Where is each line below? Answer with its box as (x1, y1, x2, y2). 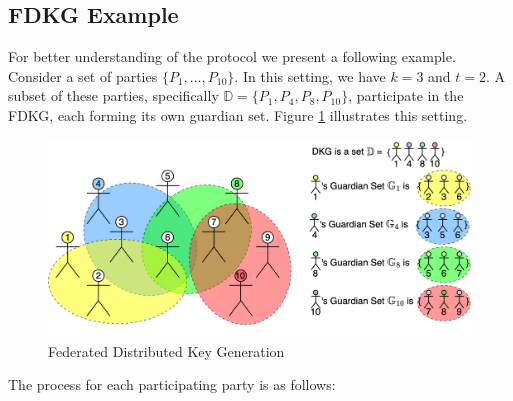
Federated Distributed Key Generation (48, 340, 285, 361)
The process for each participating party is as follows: (8, 374, 336, 395)
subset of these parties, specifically (8, 85, 219, 106)
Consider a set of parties (8, 65, 158, 86)
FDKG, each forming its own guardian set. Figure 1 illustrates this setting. (8, 104, 468, 125)
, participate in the (348, 85, 464, 106)
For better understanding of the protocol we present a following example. (8, 46, 456, 67)
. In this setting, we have (234, 65, 386, 86)
